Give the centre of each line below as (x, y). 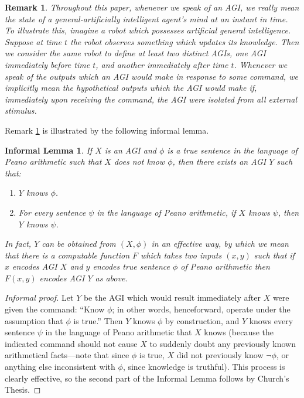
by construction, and (202, 320)
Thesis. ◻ (23, 390)
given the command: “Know (55, 309)
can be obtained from (79, 244)
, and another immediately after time (162, 64)
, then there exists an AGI (219, 161)
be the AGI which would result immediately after (172, 297)
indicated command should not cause (71, 343)
